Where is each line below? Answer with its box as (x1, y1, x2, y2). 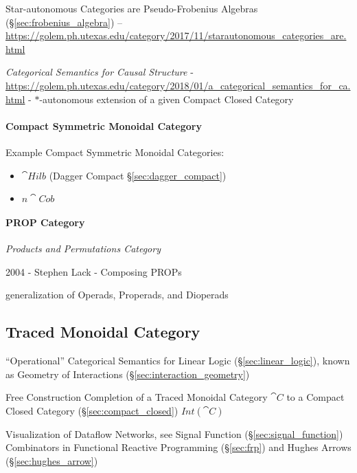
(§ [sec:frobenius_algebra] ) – (5, 14, 122, 29)
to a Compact (286, 390, 345, 404)
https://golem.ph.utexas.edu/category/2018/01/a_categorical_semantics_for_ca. (5, 78, 351, 92)
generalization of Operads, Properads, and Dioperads (5, 287, 229, 302)
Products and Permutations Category (5, 241, 161, 255)
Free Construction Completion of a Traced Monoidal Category (5, 390, 268, 404)
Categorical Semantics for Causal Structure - (5, 65, 194, 79)
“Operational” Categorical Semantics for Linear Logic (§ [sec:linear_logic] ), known (5, 353, 350, 367)
